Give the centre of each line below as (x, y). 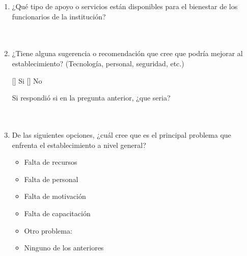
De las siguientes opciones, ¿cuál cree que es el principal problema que (121, 134)
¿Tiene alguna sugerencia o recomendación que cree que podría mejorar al (127, 53)
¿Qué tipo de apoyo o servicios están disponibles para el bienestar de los (125, 6)
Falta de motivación (55, 196)
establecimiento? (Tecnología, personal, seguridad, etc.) (98, 63)
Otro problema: (48, 230)
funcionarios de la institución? (59, 16)
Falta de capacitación (57, 213)
